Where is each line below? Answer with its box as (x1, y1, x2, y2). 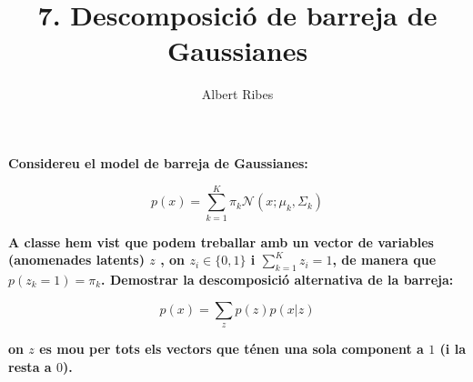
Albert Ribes (201, 85, 274, 104)
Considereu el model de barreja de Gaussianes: (8, 153, 308, 172)
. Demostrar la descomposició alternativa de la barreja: (101, 270, 454, 289)
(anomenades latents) (8, 250, 145, 269)
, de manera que (332, 250, 437, 269)
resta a (8, 357, 52, 376)
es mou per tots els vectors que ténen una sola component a (39, 339, 424, 357)
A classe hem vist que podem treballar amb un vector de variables (8, 232, 434, 251)
